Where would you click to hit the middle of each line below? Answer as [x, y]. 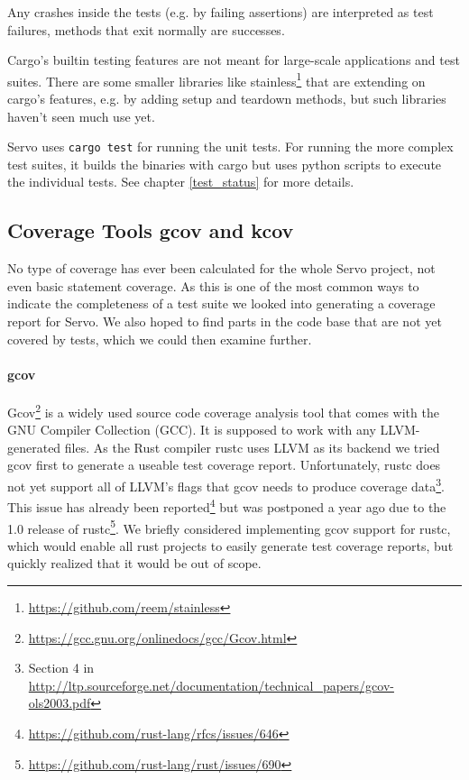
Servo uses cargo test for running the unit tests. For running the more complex [230, 147]
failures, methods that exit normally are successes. [146, 29]
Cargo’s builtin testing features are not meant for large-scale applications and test [234, 60]
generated [34, 447]
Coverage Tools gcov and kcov [151, 230]
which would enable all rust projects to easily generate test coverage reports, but [230, 545]
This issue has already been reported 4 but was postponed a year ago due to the [227, 505]
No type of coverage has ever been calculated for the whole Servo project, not [221, 268]
